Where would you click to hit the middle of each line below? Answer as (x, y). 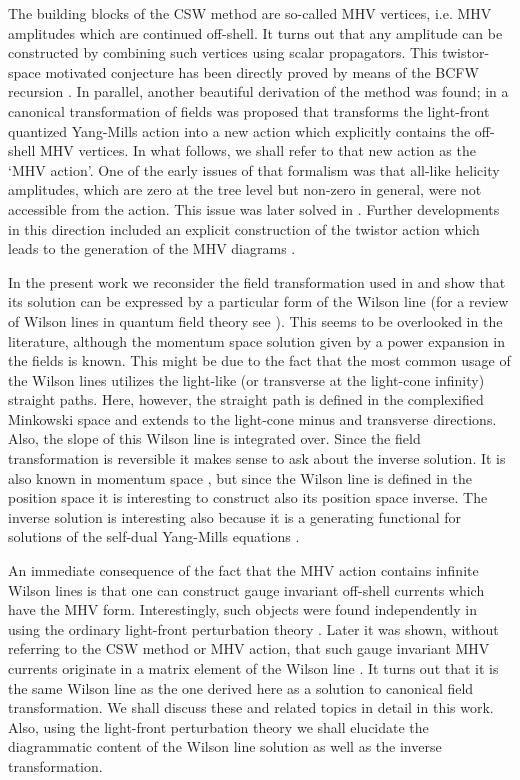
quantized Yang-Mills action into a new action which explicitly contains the (239, 130)
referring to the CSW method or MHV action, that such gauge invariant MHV (249, 648)
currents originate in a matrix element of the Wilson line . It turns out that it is (253, 668)
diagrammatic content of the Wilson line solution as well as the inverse (225, 746)
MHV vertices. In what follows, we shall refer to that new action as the (257, 150)
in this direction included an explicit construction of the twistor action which (244, 228)
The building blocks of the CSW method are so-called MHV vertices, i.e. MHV (250, 13)
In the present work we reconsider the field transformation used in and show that (257, 281)
